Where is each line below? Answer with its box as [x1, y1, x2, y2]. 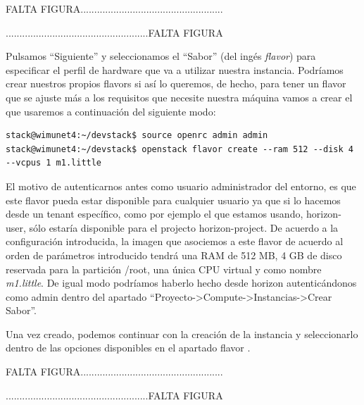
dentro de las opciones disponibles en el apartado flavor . [6, 340, 251, 355]
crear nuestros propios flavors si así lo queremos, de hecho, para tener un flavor [6, 76, 346, 91]
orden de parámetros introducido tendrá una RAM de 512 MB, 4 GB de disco [6, 247, 342, 262]
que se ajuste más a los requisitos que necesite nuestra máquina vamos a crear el [6, 89, 353, 104]
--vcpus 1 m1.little [6, 158, 102, 168]
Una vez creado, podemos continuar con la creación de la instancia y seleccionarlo [6, 326, 358, 341]
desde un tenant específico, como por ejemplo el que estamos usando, [6, 206, 303, 221]
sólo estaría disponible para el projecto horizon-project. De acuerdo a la [29, 220, 339, 235]
